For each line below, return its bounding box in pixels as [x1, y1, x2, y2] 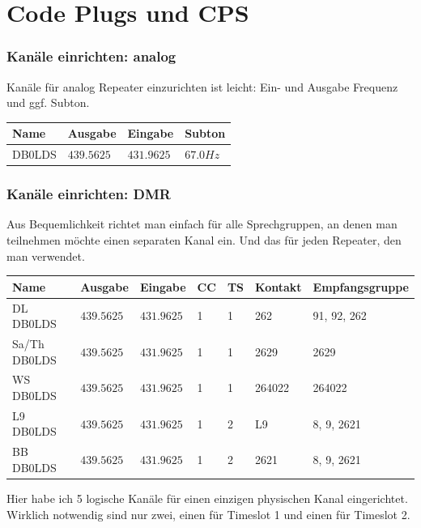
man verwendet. [6, 247, 85, 264]
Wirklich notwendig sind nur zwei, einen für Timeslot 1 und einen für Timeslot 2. [6, 505, 410, 522]
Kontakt [255, 278, 302, 295]
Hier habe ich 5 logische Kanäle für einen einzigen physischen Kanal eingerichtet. [6, 490, 408, 506]
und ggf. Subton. [6, 94, 90, 111]
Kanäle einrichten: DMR [6, 184, 171, 204]
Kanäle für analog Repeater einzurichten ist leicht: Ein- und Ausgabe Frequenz [6, 78, 398, 95]
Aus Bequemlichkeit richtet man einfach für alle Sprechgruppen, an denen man [6, 215, 398, 232]
